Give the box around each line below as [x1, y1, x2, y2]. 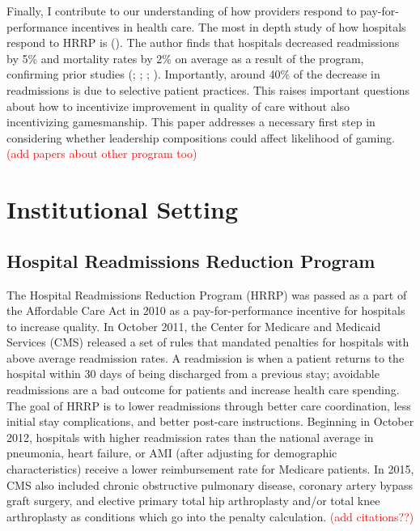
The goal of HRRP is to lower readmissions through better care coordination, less [6, 397, 411, 414]
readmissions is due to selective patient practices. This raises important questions [6, 81, 409, 98]
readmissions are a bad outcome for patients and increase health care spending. [6, 381, 400, 398]
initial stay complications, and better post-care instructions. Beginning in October [6, 413, 414, 430]
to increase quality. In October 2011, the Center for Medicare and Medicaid [6, 317, 381, 334]
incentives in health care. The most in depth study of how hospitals [71, 18, 406, 35]
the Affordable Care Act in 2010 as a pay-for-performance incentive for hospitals [6, 302, 405, 319]
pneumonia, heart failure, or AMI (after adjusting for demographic [6, 444, 337, 461]
